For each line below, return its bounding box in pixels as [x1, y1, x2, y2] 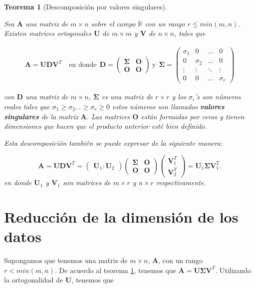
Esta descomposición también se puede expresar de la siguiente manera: [4, 137, 223, 148]
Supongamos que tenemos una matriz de [4, 255, 128, 266]
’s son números [194, 91, 241, 102]
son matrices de [62, 177, 111, 188]
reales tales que [4, 101, 50, 111]
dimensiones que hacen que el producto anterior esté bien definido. [4, 121, 207, 131]
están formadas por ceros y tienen [141, 111, 245, 121]
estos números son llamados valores [112, 101, 225, 111]
